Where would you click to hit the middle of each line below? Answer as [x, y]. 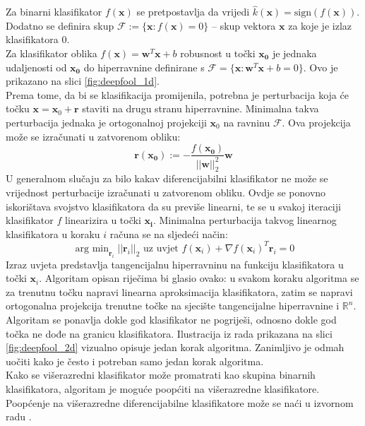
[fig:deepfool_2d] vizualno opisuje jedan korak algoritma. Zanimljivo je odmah [175, 347]
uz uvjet [161, 248]
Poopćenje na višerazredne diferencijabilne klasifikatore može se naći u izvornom [180, 402]
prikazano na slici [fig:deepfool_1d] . [83, 81]
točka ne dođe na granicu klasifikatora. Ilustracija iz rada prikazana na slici [169, 333]
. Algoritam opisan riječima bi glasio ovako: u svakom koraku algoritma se [199, 278]
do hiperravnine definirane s [144, 67]
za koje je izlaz [320, 25]
